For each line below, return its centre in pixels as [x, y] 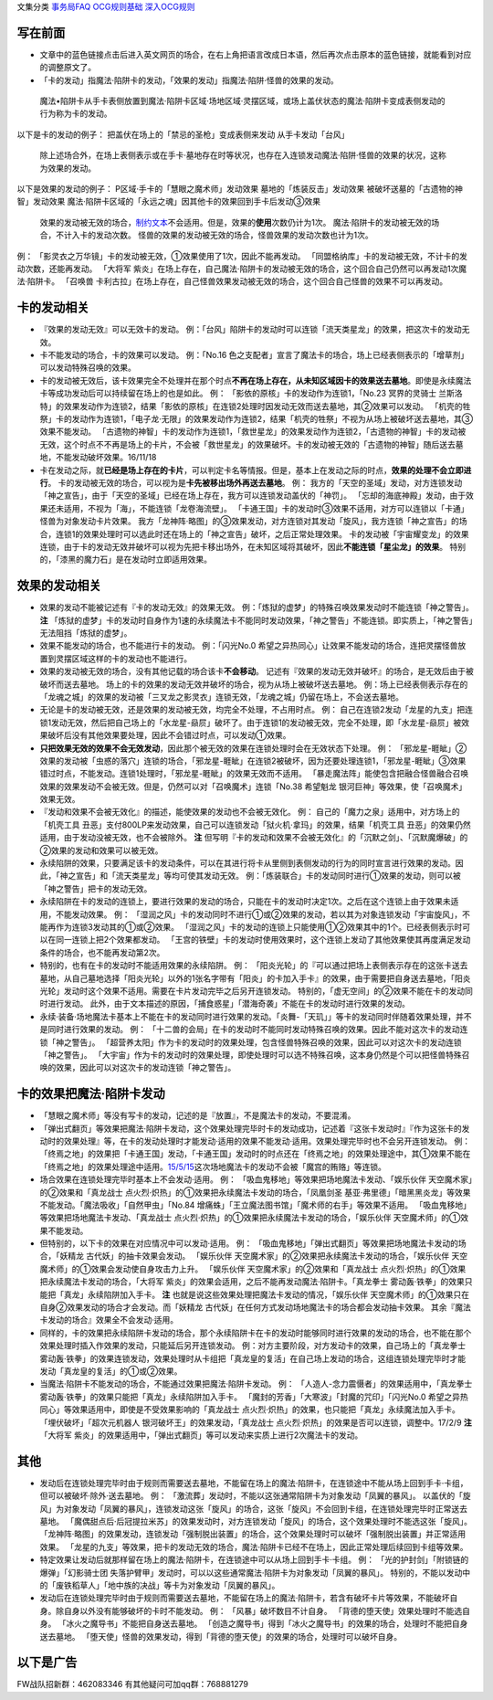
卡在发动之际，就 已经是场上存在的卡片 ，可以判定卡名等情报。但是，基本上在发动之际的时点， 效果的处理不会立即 [252, 470]
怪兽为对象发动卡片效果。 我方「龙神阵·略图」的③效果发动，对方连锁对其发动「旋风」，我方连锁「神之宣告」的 [250, 522]
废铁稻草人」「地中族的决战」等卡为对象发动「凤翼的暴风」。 [168, 1585]
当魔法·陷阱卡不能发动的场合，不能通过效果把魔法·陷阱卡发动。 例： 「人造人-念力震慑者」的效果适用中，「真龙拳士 [256, 1384]
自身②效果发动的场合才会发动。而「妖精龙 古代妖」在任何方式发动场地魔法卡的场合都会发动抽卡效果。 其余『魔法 [256, 1307]
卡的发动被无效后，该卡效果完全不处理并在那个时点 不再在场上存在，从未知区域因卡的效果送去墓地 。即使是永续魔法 [256, 380]
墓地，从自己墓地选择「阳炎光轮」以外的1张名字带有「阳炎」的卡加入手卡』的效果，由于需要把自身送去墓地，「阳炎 [255, 978]
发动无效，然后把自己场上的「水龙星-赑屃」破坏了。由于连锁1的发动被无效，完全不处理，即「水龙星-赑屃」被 [256, 723]
